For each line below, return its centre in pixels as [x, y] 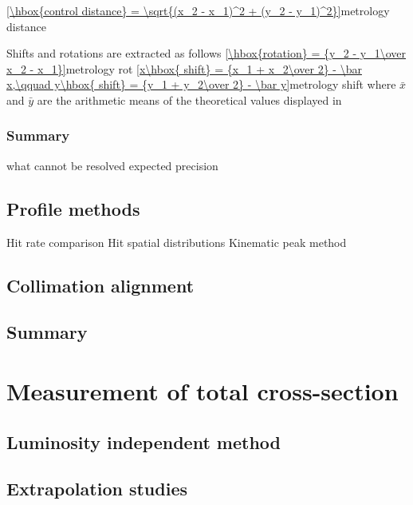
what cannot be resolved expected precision [112, 165]
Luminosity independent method [144, 441]
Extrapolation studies [97, 489]
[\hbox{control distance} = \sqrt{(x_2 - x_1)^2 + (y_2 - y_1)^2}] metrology [198, 10]
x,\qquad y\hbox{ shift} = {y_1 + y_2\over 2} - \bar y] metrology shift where [201, 84]
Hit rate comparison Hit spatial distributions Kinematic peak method [177, 242]
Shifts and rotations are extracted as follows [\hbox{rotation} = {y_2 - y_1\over [206, 53]
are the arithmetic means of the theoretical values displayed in [189, 99]
